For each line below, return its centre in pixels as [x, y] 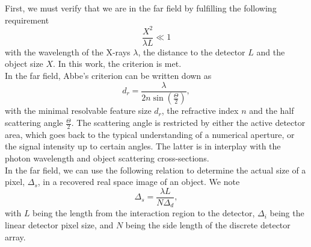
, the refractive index [200, 111]
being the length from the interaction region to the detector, [144, 213]
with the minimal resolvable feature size [78, 111]
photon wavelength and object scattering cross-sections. [107, 158]
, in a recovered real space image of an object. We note [139, 182]
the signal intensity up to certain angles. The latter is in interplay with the [143, 146]
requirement [27, 20]
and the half [272, 111]
